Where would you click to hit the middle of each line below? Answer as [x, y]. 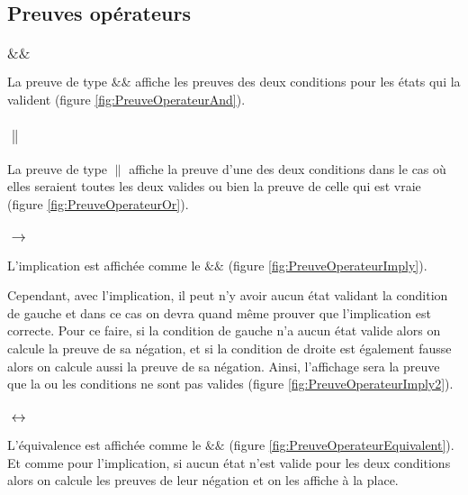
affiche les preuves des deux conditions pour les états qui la [298, 82]
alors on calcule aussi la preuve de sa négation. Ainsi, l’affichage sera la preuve [224, 366]
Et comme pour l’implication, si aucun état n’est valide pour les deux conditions [229, 462]
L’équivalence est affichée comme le [104, 445]
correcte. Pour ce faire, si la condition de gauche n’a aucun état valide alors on [224, 330]
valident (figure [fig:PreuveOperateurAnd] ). [126, 99]
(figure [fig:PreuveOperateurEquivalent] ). [342, 445]
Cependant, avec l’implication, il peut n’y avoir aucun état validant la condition [228, 295]
